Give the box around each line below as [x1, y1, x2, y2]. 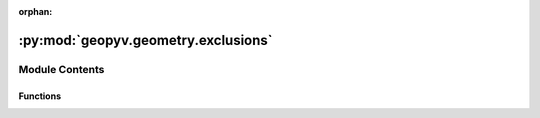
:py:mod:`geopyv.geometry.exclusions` [18, 31, 274, 49]
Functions [18, 90, 62, 102]
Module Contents [18, 62, 105, 76]
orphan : [18, 6, 53, 17]
